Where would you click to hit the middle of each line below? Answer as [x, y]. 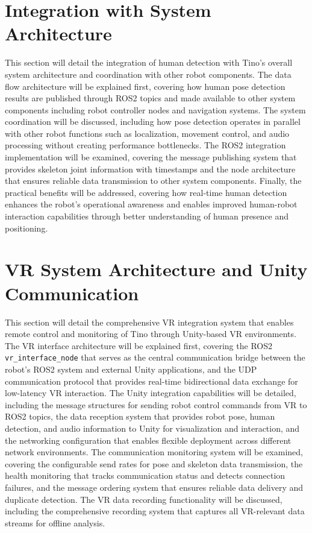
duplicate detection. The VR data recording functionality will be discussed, [144, 499]
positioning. [27, 228]
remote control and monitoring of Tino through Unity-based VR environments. [151, 334]
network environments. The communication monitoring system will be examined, [154, 452]
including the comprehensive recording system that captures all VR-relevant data [155, 511]
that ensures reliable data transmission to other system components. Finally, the [153, 181]
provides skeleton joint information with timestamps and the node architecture [150, 169]
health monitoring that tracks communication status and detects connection [145, 475]
